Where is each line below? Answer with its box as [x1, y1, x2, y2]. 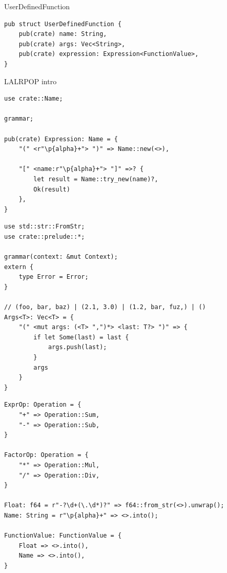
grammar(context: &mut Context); [4, 253, 118, 261]
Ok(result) [33, 185, 70, 193]
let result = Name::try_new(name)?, [33, 175, 158, 183]
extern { [4, 263, 34, 271]
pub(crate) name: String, [18, 30, 107, 38]
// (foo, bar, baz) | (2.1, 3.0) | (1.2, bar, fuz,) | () [4, 303, 206, 311]
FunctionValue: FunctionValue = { [4, 532, 122, 540]
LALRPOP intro [4, 75, 57, 86]
